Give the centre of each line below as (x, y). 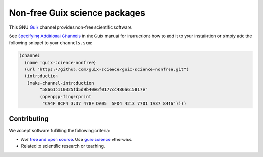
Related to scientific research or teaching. (63, 146)
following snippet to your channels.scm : (51, 43)
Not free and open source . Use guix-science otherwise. (77, 139)
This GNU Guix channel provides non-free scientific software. (71, 27)
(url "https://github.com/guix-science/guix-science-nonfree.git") (107, 70)
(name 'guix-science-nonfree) (61, 62)
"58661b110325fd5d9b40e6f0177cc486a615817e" (94, 90)
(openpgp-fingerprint (66, 96)
